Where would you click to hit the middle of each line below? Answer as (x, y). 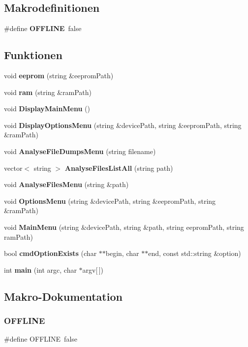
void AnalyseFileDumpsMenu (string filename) (80, 151)
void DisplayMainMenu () (47, 109)
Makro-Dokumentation (63, 296)
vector (13, 168)
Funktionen (33, 55)
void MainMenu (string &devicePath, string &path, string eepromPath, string (124, 227)
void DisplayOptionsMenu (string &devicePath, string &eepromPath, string (123, 125)
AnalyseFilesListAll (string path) (119, 168)
